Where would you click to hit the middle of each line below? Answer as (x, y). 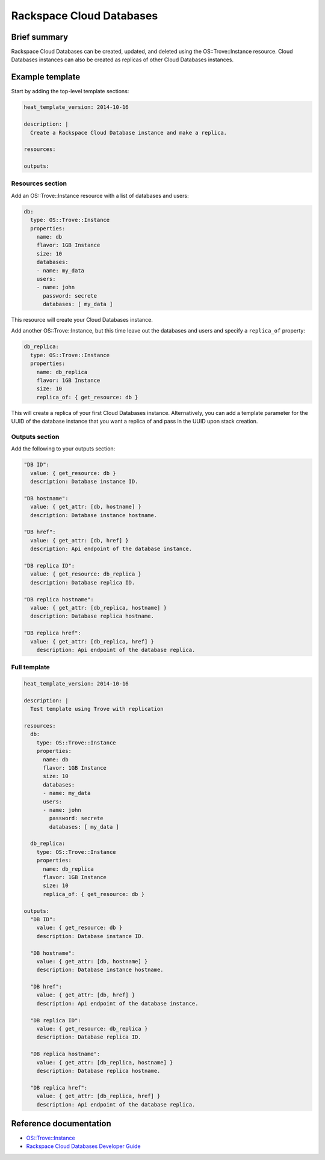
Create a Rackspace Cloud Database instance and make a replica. (129, 133)
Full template (31, 667)
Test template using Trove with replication (97, 709)
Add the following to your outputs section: (63, 449)
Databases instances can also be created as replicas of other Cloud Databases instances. (122, 60)
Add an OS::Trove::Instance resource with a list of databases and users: (100, 195)
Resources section (39, 183)
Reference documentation (61, 1124)
